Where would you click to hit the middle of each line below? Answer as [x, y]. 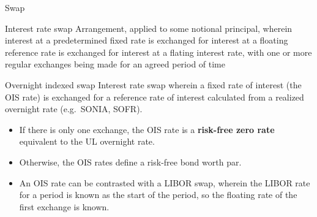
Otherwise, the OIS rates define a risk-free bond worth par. [130, 162]
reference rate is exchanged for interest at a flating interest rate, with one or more [158, 52]
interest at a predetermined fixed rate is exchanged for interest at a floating [147, 40]
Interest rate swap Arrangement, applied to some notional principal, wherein [149, 28]
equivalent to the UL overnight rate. [87, 141]
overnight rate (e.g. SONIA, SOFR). [74, 109]
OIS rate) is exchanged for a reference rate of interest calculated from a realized [155, 97]
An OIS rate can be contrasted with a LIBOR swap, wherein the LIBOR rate [165, 182]
